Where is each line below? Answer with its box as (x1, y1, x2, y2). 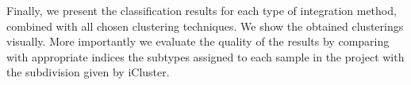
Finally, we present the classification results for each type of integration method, (6, 2, 397, 18)
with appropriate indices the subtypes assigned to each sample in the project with (6, 48, 405, 65)
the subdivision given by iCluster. (6, 64, 170, 80)
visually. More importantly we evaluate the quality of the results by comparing (6, 33, 390, 50)
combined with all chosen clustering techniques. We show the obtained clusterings (6, 17, 404, 34)
